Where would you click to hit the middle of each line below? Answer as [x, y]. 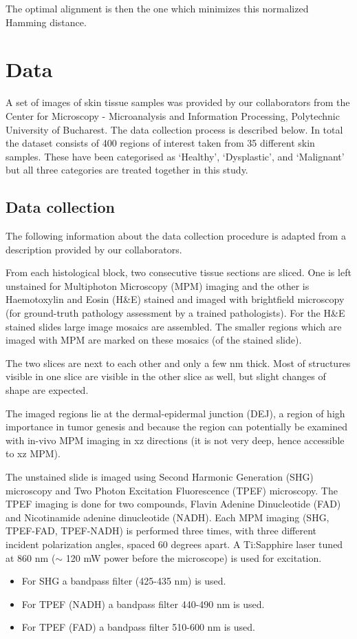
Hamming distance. [46, 22]
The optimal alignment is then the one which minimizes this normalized [157, 8]
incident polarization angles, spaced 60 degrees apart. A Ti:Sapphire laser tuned [174, 544]
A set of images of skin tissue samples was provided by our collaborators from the [178, 102]
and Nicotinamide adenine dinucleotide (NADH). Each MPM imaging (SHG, [167, 517]
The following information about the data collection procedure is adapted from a [176, 236]
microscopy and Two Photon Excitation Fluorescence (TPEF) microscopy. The [172, 490]
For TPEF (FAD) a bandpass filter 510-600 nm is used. [138, 627]
